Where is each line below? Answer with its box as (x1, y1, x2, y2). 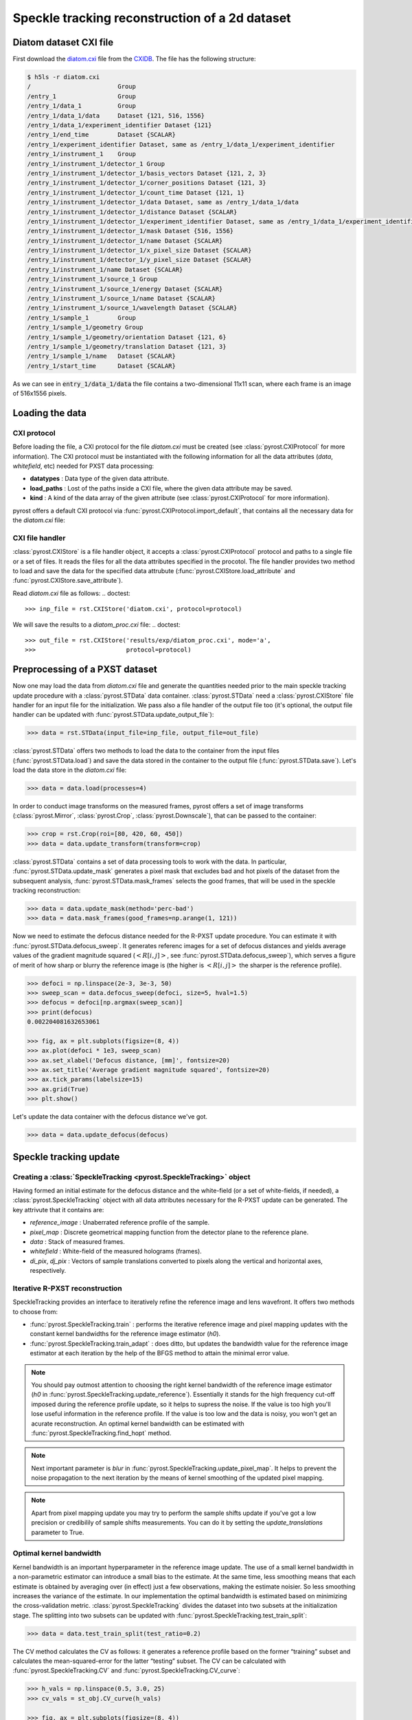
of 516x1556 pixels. (12, 389, 67, 398)
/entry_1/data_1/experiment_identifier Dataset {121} (27, 121, 212, 129)
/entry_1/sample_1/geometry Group (27, 323, 144, 332)
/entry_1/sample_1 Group (27, 314, 137, 321)
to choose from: (12, 1307, 58, 1315)
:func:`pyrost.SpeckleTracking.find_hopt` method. (31, 1428, 172, 1437)
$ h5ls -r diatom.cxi (27, 73, 100, 81)
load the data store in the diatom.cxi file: (12, 766, 127, 774)
